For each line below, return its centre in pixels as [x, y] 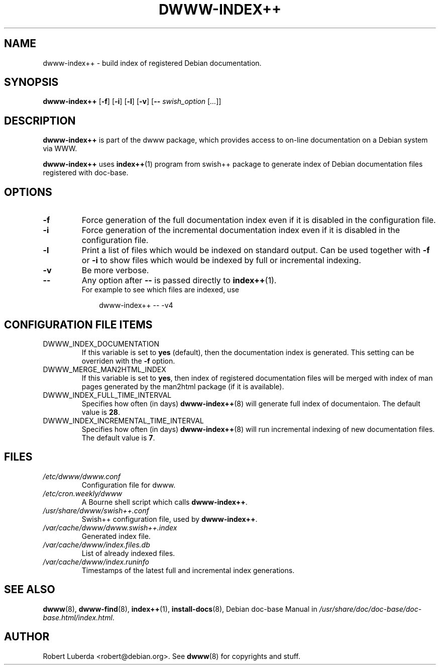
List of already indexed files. [128, 553]
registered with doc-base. [86, 173]
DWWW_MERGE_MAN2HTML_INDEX [104, 369]
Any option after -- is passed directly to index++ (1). [179, 281]
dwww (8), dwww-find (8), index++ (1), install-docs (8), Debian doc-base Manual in [180, 609]
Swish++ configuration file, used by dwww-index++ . [170, 519]
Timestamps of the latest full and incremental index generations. [188, 570]
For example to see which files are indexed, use [160, 290]
